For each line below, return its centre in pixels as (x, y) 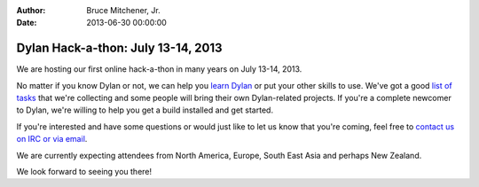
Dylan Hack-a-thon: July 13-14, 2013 (119, 48)
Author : (31, 10)
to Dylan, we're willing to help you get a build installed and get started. (145, 110)
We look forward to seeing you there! (84, 172)
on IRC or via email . (52, 139)
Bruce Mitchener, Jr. (123, 10)
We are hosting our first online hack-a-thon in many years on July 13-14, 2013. (159, 69)
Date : (27, 23)
